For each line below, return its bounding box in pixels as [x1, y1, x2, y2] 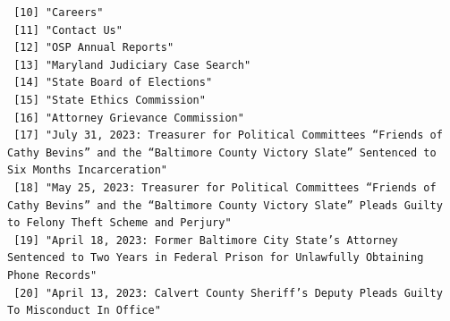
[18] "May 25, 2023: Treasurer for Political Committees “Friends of [13, 181, 437, 194]
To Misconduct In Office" [7, 304, 161, 317]
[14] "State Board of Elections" [13, 76, 213, 89]
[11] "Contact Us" [13, 23, 123, 37]
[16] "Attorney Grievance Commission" [13, 111, 244, 124]
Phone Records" [7, 268, 98, 282]
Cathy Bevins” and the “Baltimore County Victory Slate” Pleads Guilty [7, 199, 443, 212]
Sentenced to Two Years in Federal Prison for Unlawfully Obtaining [7, 251, 424, 265]
